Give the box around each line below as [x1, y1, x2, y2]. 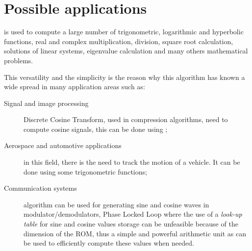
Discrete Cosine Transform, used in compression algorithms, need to [24, 114, 228, 125]
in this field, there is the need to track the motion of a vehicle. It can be [24, 157, 240, 167]
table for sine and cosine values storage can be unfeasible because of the [24, 219, 238, 229]
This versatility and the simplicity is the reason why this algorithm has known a [4, 72, 245, 82]
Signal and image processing [4, 98, 89, 108]
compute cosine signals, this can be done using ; [24, 124, 168, 134]
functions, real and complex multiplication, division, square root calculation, [4, 36, 233, 46]
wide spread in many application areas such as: [4, 81, 145, 92]
